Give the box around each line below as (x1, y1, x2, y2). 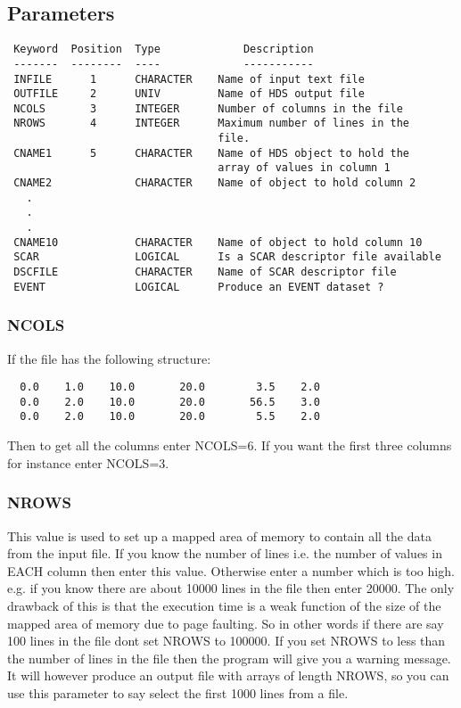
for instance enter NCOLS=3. (7, 453, 169, 472)
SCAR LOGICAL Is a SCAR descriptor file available (13, 251, 441, 264)
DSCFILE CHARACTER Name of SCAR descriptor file (13, 266, 397, 279)
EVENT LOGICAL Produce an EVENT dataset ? (13, 280, 384, 293)
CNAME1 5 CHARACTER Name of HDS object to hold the (13, 146, 410, 160)
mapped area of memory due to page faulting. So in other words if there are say (7, 613, 444, 632)
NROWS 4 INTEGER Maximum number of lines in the (13, 117, 410, 130)
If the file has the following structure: (7, 349, 211, 367)
